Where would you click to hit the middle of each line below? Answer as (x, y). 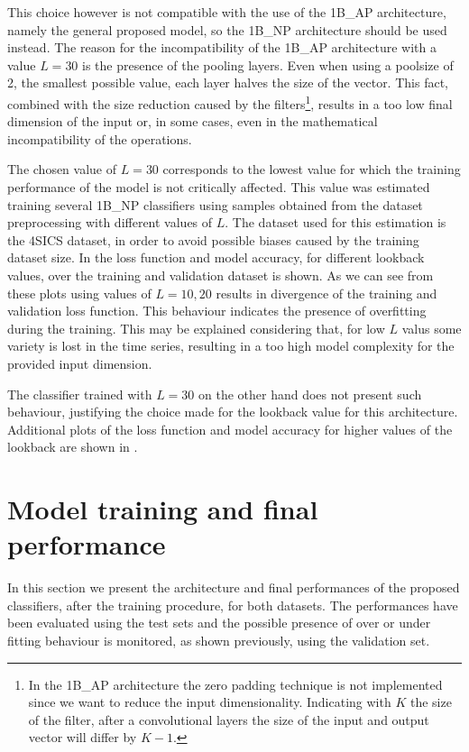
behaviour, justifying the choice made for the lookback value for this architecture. (233, 412)
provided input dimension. (80, 363)
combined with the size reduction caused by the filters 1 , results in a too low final (230, 102)
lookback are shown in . (73, 447)
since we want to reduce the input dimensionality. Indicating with (210, 702)
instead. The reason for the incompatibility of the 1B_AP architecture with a (222, 47)
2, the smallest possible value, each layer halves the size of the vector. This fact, (228, 83)
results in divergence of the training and (326, 293)
